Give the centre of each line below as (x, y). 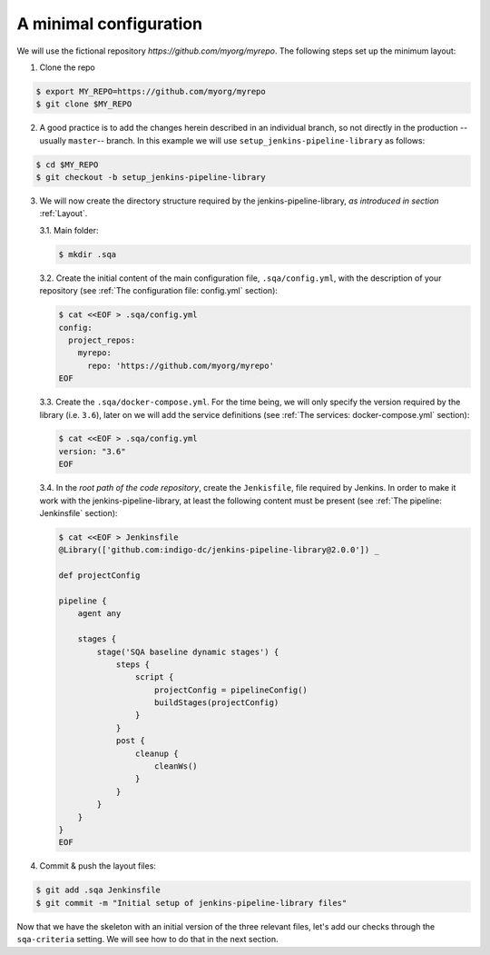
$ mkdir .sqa (88, 254)
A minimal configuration (110, 24)
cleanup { (157, 753)
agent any (99, 614)
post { (130, 741)
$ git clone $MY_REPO (84, 104)
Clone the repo (67, 67)
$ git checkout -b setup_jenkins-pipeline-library (151, 178)
